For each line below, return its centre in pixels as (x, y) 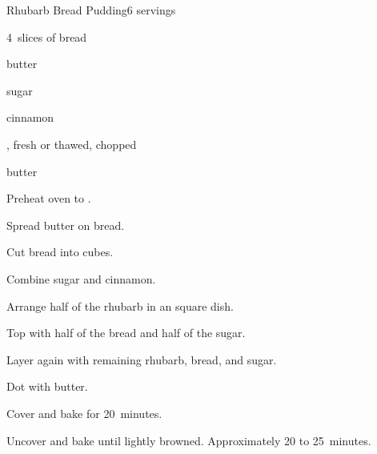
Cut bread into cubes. (60, 252)
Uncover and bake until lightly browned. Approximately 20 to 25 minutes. (189, 440)
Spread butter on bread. (66, 225)
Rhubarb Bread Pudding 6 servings (91, 10)
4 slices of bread (47, 36)
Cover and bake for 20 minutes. (84, 413)
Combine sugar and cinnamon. (81, 278)
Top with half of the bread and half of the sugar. (126, 333)
